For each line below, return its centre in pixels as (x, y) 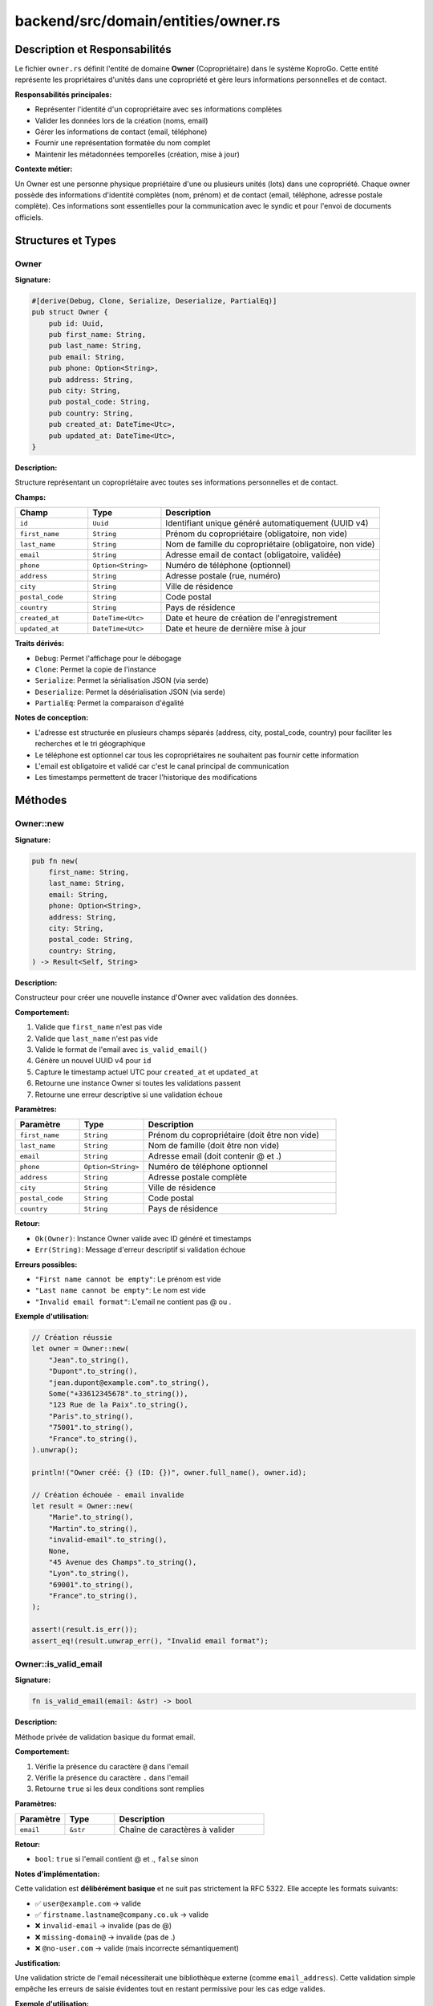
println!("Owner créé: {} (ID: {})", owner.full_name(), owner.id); (169, 1472)
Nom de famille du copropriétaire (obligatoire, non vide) (270, 544)
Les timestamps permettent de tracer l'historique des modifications (146, 778)
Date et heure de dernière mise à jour (236, 628)
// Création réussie (72, 1338)
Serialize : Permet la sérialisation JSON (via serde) (121, 680)
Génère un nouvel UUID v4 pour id (93, 1061)
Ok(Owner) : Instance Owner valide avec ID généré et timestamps (143, 1238)
